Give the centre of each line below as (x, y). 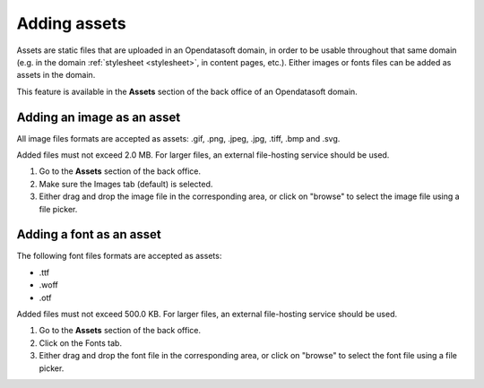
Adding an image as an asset (99, 117)
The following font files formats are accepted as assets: (119, 256)
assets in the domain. (56, 75)
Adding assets (71, 23)
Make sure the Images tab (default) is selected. (126, 184)
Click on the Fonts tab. (81, 343)
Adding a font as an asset (89, 234)
